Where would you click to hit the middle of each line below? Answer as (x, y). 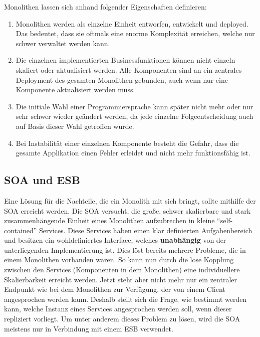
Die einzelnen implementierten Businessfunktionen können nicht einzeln (125, 60)
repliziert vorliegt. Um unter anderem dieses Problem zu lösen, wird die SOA (122, 319)
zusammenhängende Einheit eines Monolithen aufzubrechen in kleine (109, 220)
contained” (21, 230)
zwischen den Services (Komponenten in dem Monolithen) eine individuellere (122, 270)
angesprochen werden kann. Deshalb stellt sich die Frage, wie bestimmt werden (125, 299)
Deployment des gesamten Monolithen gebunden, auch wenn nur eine (122, 79)
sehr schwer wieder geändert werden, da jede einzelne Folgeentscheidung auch (135, 116)
